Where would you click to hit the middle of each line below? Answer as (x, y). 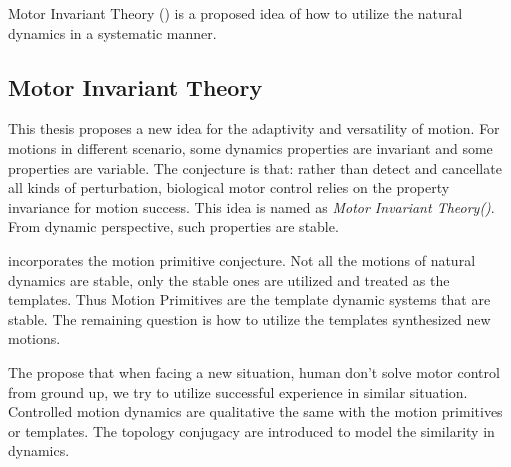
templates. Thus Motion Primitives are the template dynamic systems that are (249, 299)
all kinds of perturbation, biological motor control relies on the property (229, 187)
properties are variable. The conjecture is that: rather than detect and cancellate (255, 167)
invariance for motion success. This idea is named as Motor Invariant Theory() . (251, 206)
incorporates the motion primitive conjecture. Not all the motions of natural (242, 259)
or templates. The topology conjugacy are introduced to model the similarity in (251, 430)
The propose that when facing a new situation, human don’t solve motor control (254, 371)
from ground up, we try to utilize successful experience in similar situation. (238, 391)
